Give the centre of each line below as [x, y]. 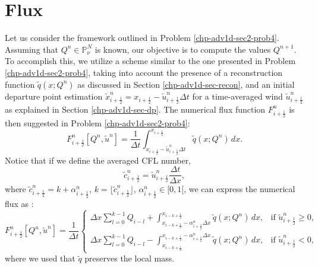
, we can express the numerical [240, 189]
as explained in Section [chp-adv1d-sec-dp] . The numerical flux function [135, 109]
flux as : [19, 203]
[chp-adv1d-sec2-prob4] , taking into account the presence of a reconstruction [144, 72]
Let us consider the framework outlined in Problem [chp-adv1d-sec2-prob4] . [142, 38]
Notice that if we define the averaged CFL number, [98, 160]
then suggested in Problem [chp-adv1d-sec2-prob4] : [97, 122]
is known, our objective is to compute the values [183, 49]
